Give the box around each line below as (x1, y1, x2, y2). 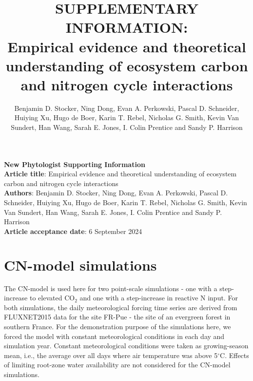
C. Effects (220, 350, 249, 360)
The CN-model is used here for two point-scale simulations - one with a (4, 283, 217, 293)
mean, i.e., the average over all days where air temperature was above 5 (4, 350, 218, 360)
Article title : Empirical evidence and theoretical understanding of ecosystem (4, 169, 237, 179)
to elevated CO (29, 293, 75, 303)
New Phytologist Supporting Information (4, 159, 145, 169)
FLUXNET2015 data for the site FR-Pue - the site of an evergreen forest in (4, 312, 231, 322)
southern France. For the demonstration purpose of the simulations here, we (4, 321, 231, 331)
